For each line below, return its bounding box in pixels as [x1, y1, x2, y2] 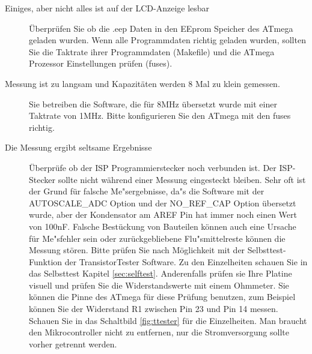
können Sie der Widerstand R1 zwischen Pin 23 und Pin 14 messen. [29, 302, 278, 315]
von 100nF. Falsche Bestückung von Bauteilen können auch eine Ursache [29, 220, 296, 232]
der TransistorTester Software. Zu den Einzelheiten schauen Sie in [64, 255, 308, 268]
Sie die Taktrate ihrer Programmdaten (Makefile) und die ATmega [29, 45, 275, 58]
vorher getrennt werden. [29, 337, 117, 350]
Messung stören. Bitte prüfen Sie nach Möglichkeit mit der [29, 244, 245, 256]
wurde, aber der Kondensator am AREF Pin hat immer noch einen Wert [29, 208, 297, 221]
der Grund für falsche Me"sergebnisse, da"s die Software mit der [29, 185, 265, 197]
